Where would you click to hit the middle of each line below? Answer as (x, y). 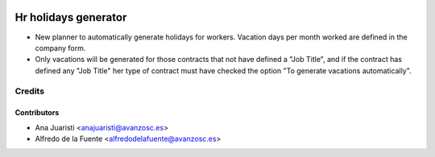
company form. (60, 48)
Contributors (37, 113)
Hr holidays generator (71, 17)
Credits (29, 91)
